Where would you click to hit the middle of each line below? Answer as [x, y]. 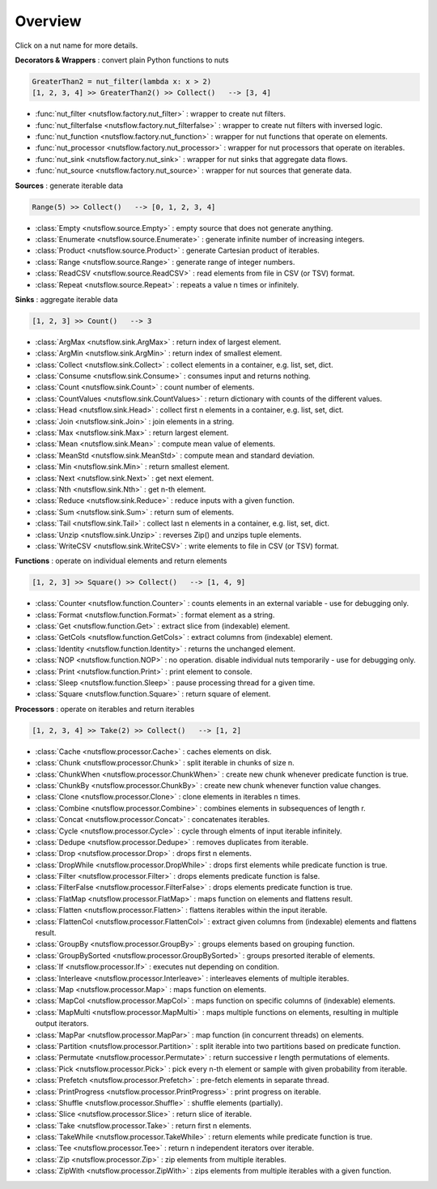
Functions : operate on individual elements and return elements [121, 561]
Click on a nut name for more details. [76, 45]
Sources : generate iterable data [69, 185]
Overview [48, 21]
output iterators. [62, 1024]
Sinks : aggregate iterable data [66, 299]
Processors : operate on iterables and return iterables [105, 709]
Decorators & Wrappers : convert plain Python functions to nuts [122, 60]
